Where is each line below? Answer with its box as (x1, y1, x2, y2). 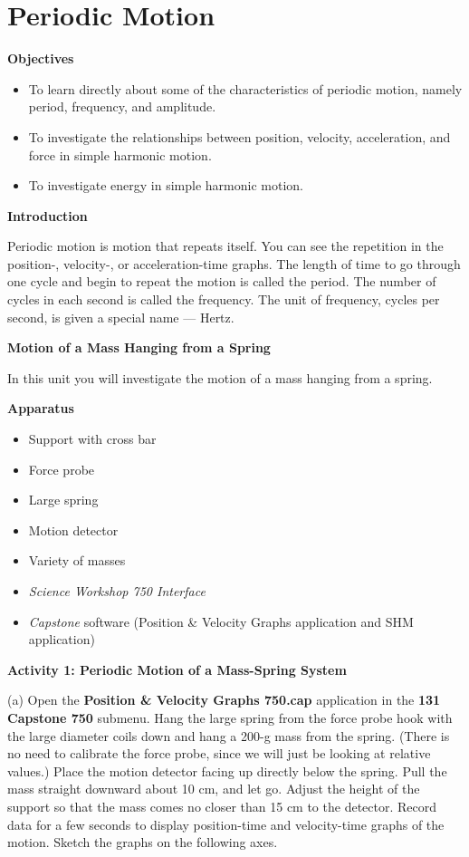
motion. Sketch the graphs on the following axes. (7, 833, 278, 852)
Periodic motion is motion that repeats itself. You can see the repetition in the (7, 236, 444, 255)
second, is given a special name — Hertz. (7, 307, 234, 326)
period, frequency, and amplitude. (28, 97, 216, 116)
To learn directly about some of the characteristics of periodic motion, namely (28, 79, 463, 98)
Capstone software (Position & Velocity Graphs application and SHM (28, 611, 414, 631)
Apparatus (7, 399, 74, 418)
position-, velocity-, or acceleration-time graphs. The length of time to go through (7, 254, 461, 273)
